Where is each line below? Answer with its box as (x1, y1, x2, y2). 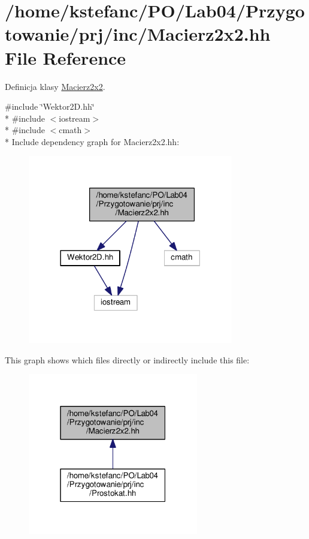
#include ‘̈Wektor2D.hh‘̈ (5, 100, 95, 113)
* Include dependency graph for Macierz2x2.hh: (5, 135, 180, 147)
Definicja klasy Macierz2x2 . (5, 80, 105, 92)
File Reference (5, 45, 126, 70)
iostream (59, 112, 90, 124)
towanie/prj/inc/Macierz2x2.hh (5, 22, 271, 46)
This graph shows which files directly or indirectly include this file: (5, 353, 250, 366)
